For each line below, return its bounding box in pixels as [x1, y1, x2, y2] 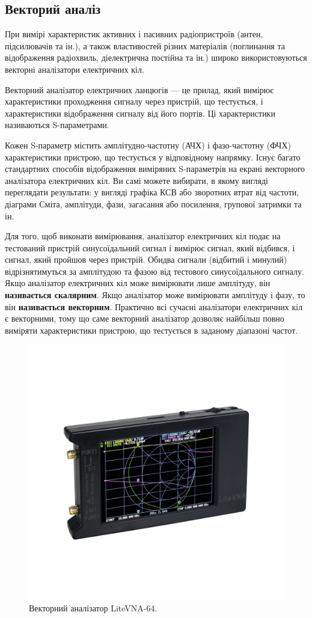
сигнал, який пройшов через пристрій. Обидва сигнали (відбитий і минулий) [5, 253, 287, 266]
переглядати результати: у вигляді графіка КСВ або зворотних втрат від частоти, [5, 186, 299, 198]
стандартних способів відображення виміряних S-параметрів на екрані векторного [5, 162, 305, 175]
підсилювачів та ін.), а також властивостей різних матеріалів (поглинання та [5, 39, 285, 52]
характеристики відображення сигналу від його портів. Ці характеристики [5, 106, 275, 119]
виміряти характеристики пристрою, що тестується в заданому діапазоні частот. [5, 323, 298, 336]
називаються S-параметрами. [5, 118, 109, 131]
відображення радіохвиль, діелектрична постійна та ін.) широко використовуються [5, 51, 307, 64]
